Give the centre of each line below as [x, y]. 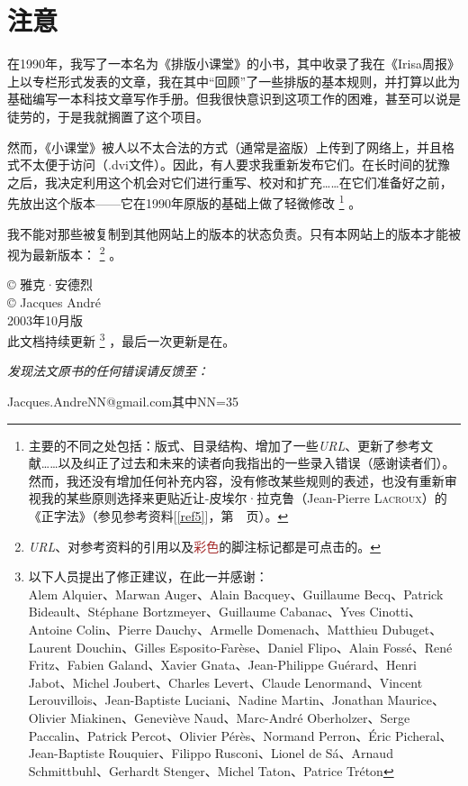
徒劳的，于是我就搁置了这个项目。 [108, 116]
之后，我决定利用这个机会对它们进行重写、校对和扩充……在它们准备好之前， [230, 182]
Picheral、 [423, 735]
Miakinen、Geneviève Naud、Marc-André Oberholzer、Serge [240, 717]
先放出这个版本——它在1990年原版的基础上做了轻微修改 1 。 [184, 201]
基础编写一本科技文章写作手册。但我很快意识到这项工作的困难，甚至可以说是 [234, 99]
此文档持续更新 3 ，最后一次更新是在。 [121, 339]
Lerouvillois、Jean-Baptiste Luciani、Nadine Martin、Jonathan [206, 700]
